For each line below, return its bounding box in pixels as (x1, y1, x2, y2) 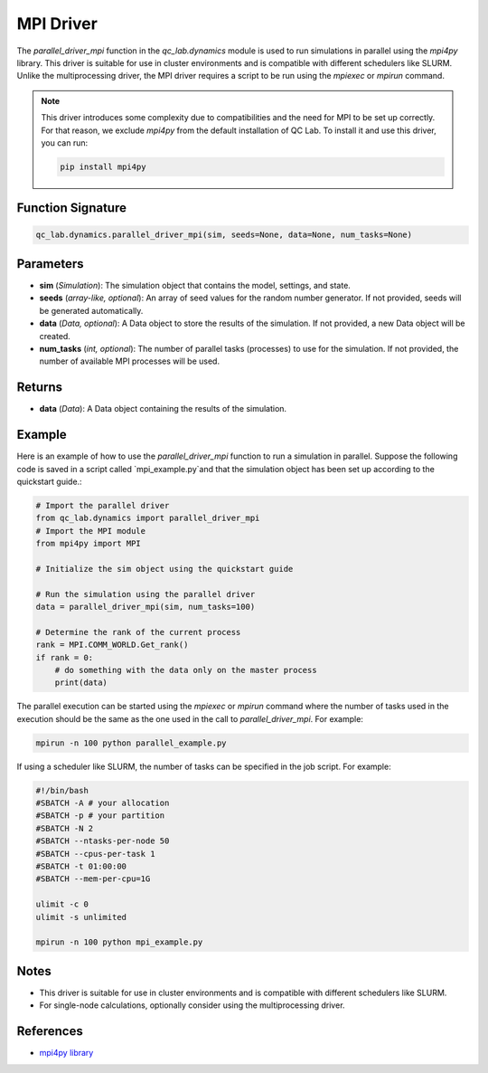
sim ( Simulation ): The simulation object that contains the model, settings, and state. (39, 280, 352, 290)
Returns (16, 380, 63, 395)
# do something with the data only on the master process (54, 665, 317, 675)
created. (39, 330, 71, 341)
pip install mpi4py (60, 161, 146, 172)
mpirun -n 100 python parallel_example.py (35, 737, 227, 748)
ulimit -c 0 (35, 899, 89, 909)
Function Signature (16, 200, 127, 216)
